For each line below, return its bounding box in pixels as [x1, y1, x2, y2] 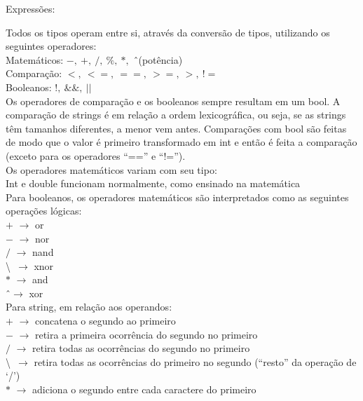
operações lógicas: [6, 203, 82, 218]
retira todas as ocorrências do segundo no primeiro [32, 341, 250, 355]
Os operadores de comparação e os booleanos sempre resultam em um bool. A [6, 93, 341, 108]
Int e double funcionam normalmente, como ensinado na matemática [6, 176, 301, 191]
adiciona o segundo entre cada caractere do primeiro [32, 382, 256, 397]
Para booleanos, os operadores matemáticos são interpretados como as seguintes [6, 189, 349, 204]
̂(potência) [133, 52, 183, 67]
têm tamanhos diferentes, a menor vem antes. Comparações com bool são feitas [6, 121, 347, 135]
